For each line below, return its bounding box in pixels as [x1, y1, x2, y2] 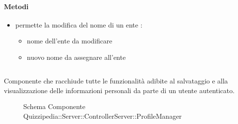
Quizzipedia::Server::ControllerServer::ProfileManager [23, 110, 182, 121]
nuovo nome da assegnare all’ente [27, 52, 126, 62]
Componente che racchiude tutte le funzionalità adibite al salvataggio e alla [4, 75, 228, 85]
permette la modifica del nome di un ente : [15, 19, 143, 29]
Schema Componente [23, 101, 85, 111]
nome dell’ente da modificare [27, 36, 112, 46]
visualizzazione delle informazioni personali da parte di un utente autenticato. [4, 85, 235, 95]
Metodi [4, 1, 29, 11]
